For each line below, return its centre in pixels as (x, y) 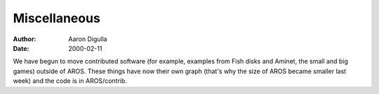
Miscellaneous (57, 18)
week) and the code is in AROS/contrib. (70, 81)
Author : (25, 39)
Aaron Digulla (88, 39)
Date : (21, 48)
